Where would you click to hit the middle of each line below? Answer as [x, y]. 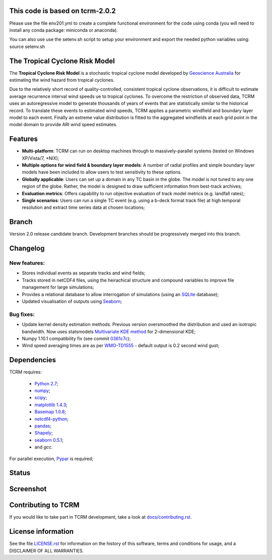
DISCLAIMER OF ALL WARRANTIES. [47, 550]
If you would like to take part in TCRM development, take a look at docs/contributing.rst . [100, 517]
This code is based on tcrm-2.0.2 [62, 11]
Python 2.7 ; [46, 383]
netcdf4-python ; [52, 419]
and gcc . [44, 447]
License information [42, 531]
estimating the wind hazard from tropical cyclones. [62, 80]
